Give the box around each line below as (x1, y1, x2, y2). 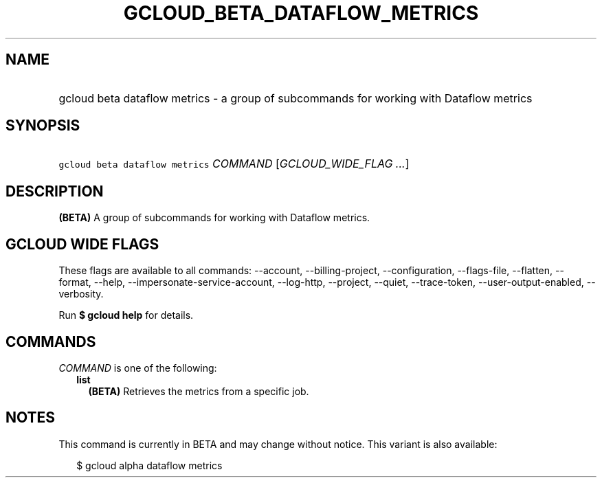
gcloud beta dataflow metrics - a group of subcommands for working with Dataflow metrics (58, 91, 533, 105)
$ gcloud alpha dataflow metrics (76, 459, 223, 471)
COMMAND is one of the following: (58, 361, 217, 374)
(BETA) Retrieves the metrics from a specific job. (88, 385, 309, 397)
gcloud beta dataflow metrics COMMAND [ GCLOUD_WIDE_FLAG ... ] (58, 157, 410, 171)
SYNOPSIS (5, 117, 80, 135)
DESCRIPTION (5, 182, 104, 200)
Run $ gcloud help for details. (58, 309, 194, 322)
